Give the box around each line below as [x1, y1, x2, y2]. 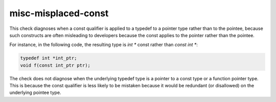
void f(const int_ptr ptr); [20, 62, 90, 68]
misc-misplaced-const [9, 8, 109, 19]
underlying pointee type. [9, 89, 61, 96]
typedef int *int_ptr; [20, 55, 77, 61]
